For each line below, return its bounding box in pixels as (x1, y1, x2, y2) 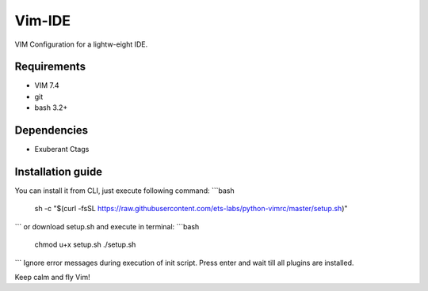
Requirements (14, 60, 86, 74)
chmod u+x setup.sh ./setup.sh (34, 240, 136, 249)
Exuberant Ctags (34, 145, 90, 154)
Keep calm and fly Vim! (14, 273, 90, 282)
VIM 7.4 (34, 81, 59, 90)
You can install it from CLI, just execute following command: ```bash (14, 186, 235, 195)
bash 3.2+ (34, 103, 68, 112)
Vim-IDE (14, 12, 71, 29)
